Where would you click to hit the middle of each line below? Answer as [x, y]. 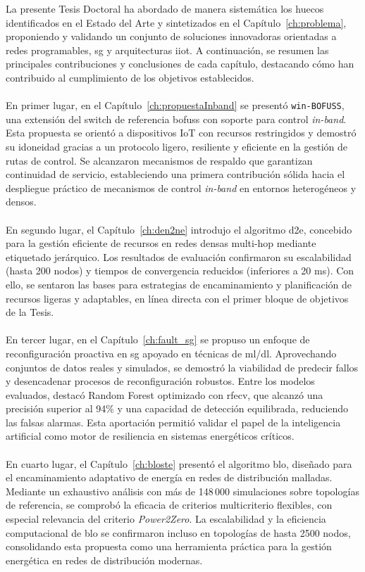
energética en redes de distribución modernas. [104, 560]
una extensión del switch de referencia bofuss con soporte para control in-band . [176, 119]
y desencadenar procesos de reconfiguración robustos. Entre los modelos [160, 381]
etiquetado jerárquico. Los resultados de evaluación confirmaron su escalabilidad [179, 256]
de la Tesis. [30, 312]
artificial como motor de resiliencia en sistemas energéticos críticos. [150, 436]
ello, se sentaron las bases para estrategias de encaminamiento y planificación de [179, 284]
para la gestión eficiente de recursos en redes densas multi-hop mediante [161, 243]
